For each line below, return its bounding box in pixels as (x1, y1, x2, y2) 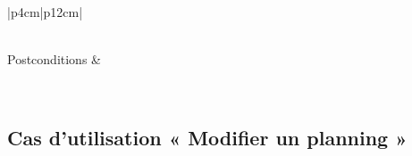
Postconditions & (7, 50, 101, 69)
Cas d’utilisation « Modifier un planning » (7, 123, 408, 151)
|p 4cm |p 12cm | (7, 3, 83, 21)
